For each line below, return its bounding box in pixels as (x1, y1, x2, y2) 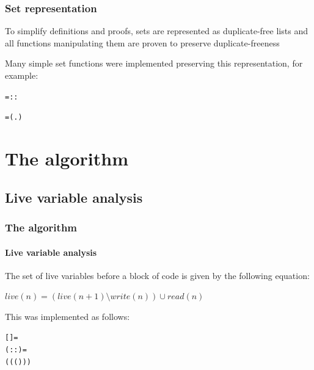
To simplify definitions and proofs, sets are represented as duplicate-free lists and (5, 24, 308, 37)
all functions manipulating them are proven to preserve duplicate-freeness (5, 36, 280, 49)
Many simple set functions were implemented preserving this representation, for (5, 57, 303, 70)
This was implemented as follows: (5, 310, 130, 322)
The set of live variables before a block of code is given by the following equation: (5, 269, 310, 281)
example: (5, 69, 38, 81)
